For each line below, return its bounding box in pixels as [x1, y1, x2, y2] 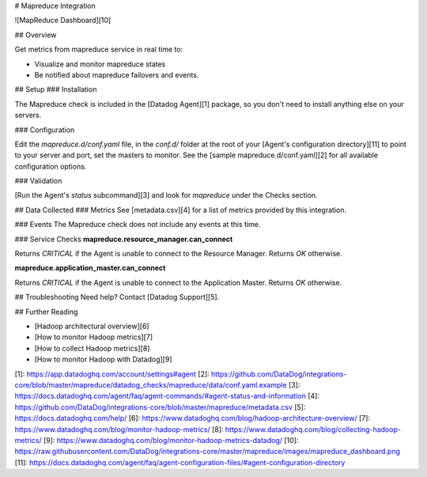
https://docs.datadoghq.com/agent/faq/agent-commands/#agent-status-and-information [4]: [14, 392, 320, 401]
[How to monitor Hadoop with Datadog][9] [34, 354, 172, 364]
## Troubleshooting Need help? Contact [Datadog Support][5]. [14, 293, 220, 302]
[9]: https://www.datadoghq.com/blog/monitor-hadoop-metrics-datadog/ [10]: [43, 435, 299, 445]
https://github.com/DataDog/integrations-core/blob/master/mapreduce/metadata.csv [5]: [14, 402, 306, 411]
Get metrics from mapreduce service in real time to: [14, 44, 183, 55]
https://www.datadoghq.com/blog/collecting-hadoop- [225, 424, 401, 434]
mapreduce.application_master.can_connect [14, 263, 166, 273]
